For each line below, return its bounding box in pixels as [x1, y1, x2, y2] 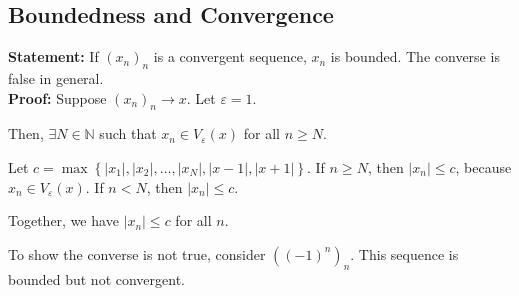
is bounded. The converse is [330, 46, 500, 67]
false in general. [8, 68, 104, 88]
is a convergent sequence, [153, 46, 307, 67]
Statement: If [8, 46, 99, 67]
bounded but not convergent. [8, 268, 186, 289]
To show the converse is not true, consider [8, 243, 266, 264]
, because [455, 156, 512, 177]
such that [99, 123, 157, 144]
